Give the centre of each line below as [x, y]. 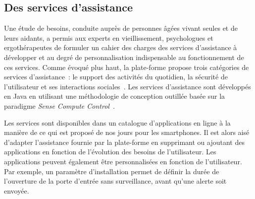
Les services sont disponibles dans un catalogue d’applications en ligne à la [117, 122]
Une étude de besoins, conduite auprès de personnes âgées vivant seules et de [121, 28]
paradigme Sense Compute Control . [59, 105]
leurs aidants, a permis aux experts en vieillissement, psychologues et [109, 37]
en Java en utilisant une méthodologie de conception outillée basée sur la [115, 96]
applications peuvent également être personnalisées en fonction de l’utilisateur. [123, 161]
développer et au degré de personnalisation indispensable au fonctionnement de [124, 57]
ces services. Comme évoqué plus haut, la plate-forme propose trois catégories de [127, 67]
